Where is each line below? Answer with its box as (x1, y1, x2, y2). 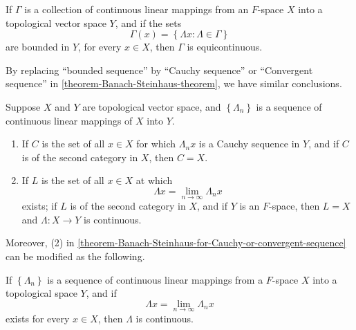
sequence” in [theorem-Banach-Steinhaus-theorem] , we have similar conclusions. (6, 76, 342, 91)
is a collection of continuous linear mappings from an (24, 2, 249, 16)
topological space (6, 286, 77, 300)
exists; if (21, 199, 57, 213)
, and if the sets (115, 15, 182, 30)
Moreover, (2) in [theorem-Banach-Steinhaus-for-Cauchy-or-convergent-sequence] (6, 235, 346, 250)
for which (136, 136, 176, 151)
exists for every (6, 311, 70, 325)
